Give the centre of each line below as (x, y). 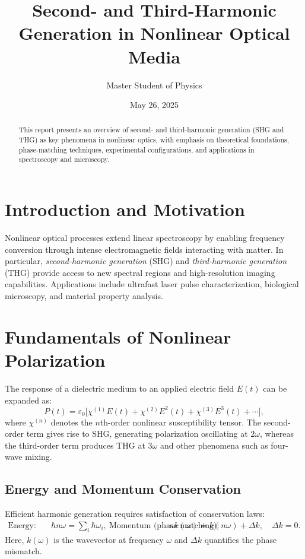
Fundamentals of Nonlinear (118, 336)
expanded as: (28, 400)
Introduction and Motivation (125, 209)
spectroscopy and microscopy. (64, 159)
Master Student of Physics (154, 85)
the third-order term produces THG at (75, 445)
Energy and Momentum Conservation (123, 489)
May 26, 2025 (154, 105)
